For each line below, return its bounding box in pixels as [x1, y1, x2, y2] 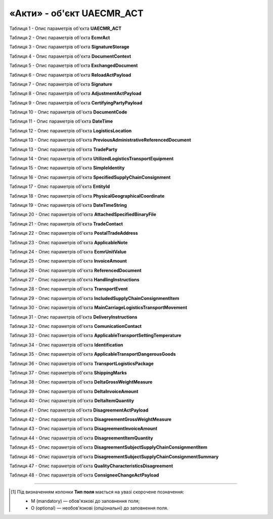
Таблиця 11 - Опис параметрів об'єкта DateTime [9, 118, 113, 124]
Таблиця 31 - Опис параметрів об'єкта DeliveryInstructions [9, 314, 138, 320]
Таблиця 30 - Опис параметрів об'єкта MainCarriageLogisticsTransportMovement [9, 305, 188, 311]
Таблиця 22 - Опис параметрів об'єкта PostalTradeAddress [9, 230, 139, 236]
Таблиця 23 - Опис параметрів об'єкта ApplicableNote [9, 239, 128, 245]
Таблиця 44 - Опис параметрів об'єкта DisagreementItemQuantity [9, 435, 154, 441]
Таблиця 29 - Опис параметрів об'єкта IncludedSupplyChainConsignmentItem [9, 295, 179, 301]
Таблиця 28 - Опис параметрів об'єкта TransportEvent [9, 286, 128, 292]
